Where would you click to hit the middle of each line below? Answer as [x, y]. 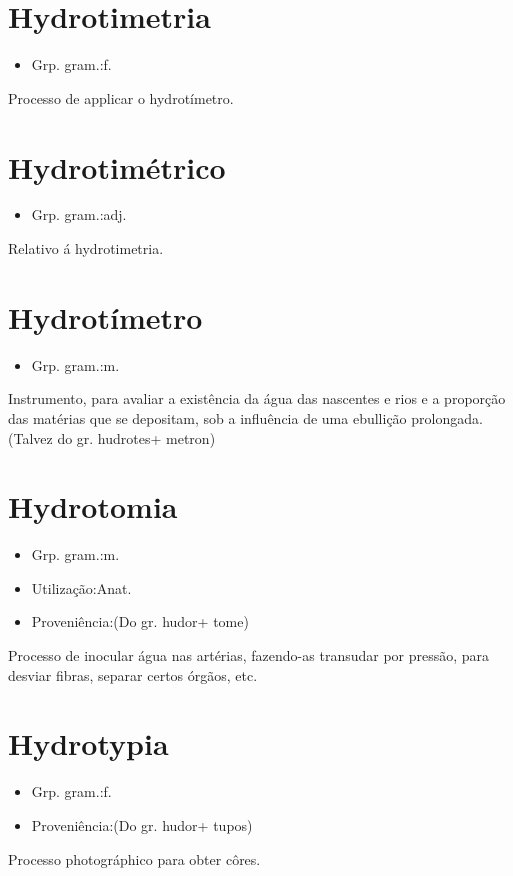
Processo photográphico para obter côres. [134, 858]
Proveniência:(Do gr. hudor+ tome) [140, 621]
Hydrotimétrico [117, 166]
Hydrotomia [93, 506]
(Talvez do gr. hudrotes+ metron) [112, 437]
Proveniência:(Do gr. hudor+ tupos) [142, 824]
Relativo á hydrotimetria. [86, 248]
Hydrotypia [88, 743]
